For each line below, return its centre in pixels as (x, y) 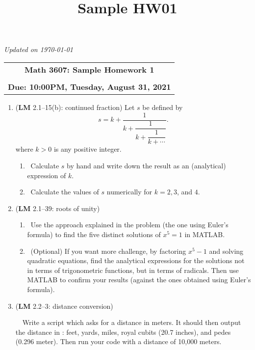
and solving (226, 251)
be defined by (163, 107)
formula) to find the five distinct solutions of (94, 234)
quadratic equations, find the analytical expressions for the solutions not (136, 260)
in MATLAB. (205, 234)
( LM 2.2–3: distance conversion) (64, 306)
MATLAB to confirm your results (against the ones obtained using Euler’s (139, 280)
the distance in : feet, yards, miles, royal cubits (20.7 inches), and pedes (123, 332)
